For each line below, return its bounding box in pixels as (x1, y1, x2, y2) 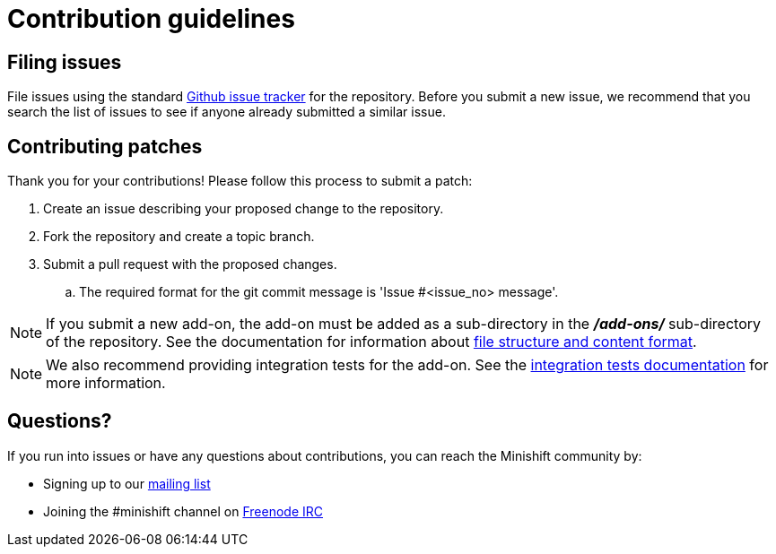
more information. (46, 374, 166, 393)
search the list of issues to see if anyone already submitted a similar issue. (7, 104, 446, 120)
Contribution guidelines (7, 4, 295, 34)
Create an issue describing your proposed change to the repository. (43, 201, 444, 217)
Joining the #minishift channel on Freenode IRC (43, 503, 323, 519)
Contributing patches (7, 134, 203, 158)
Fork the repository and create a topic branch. (43, 229, 315, 245)
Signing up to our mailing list (43, 475, 211, 491)
